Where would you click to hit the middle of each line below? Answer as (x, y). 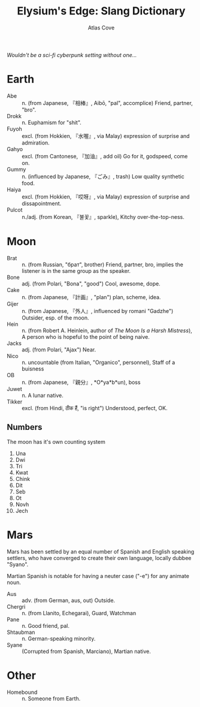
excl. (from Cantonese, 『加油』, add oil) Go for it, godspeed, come (105, 156)
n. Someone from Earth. (51, 698)
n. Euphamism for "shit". (51, 122)
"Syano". (18, 564)
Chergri (16, 606)
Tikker (15, 401)
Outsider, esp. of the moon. (55, 318)
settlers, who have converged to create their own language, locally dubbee (99, 558)
